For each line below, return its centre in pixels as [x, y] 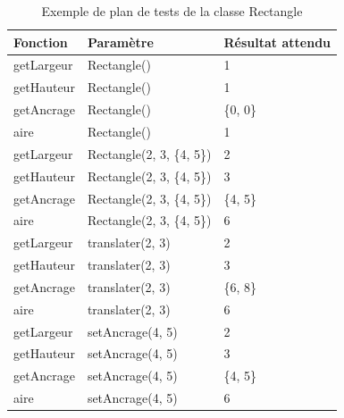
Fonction [41, 42]
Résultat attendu [277, 42]
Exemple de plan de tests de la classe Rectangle [172, 11]
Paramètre [120, 42]
